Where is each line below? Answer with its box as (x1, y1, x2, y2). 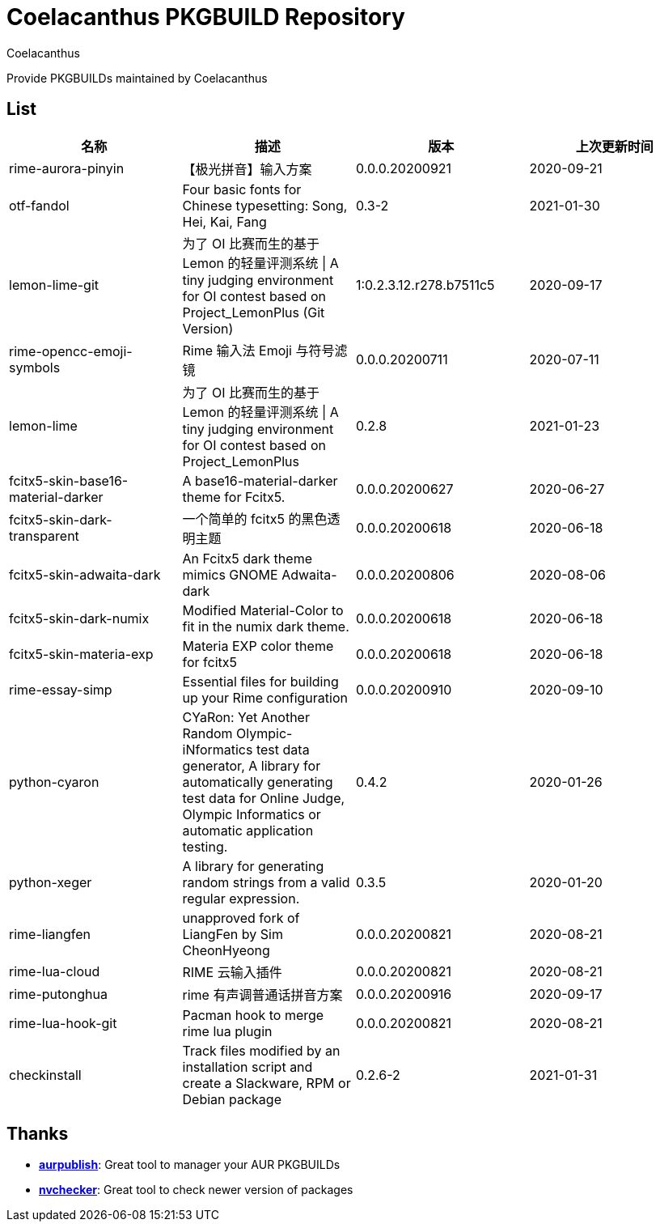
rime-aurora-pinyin (9, 159, 125, 176)
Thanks (6, 1124, 69, 1145)
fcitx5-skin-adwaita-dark (9, 566, 161, 583)
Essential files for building (182, 673, 339, 690)
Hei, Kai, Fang (182, 213, 267, 230)
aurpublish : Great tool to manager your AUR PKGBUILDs (39, 1158, 341, 1172)
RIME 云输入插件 (182, 963, 282, 980)
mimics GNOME (182, 566, 278, 583)
